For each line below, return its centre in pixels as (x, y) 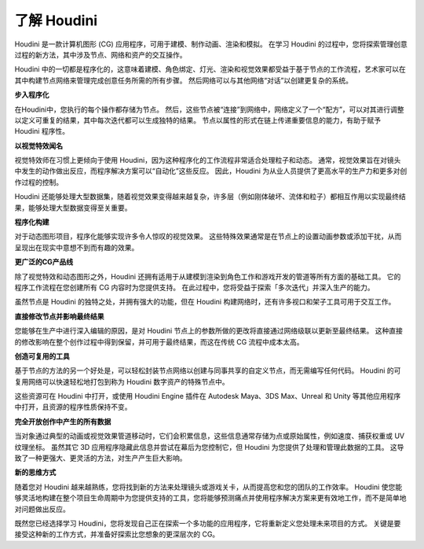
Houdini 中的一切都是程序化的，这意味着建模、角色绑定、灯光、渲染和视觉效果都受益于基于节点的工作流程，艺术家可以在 (210, 69)
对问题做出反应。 (42, 509)
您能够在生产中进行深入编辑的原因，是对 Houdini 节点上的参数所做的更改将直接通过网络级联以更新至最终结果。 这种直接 (209, 331)
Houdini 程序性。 (42, 131)
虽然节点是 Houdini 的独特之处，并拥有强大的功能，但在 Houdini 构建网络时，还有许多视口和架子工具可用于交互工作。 (205, 302)
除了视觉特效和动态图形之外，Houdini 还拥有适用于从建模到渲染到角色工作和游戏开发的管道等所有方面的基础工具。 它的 (208, 276)
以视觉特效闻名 (38, 146)
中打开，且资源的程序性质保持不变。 (73, 407)
